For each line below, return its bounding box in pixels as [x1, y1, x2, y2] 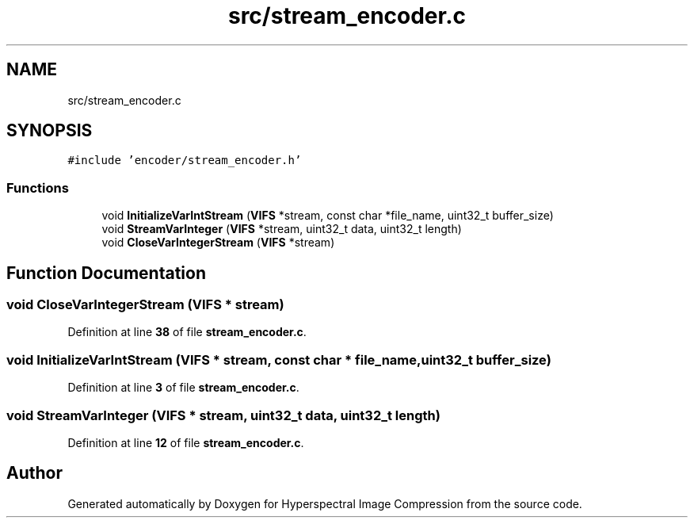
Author [6, 463, 63, 484]
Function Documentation [6, 262, 206, 283]
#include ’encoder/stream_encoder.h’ [67, 154, 302, 167]
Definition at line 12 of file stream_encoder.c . [67, 435, 304, 449]
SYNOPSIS [6, 120, 93, 141]
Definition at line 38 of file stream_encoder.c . [67, 325, 307, 339]
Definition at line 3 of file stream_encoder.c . [67, 381, 299, 395]
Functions [6, 179, 69, 196]
